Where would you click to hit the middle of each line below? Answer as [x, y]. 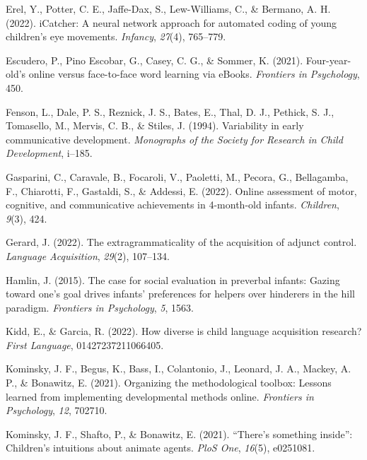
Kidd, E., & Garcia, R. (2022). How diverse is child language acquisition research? [184, 331]
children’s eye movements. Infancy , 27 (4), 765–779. [116, 36]
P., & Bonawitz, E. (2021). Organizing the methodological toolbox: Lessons [169, 383]
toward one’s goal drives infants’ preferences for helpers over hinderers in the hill [180, 294]
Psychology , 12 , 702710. [57, 410]
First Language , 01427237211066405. [85, 344]
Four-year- [328, 60]
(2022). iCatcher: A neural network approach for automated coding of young [171, 22]
